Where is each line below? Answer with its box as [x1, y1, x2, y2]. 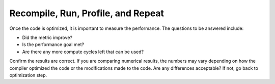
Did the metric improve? [22, 34, 73, 40]
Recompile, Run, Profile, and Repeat [9, 8, 164, 19]
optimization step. [9, 72, 47, 78]
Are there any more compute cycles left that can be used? [22, 49, 144, 55]
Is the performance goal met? [22, 41, 84, 48]
